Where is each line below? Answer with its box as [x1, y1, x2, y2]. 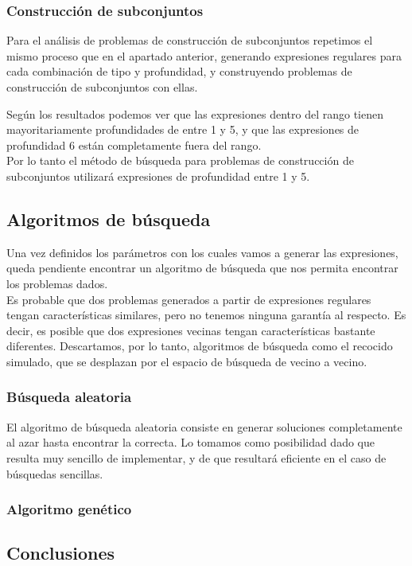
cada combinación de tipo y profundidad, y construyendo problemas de [6, 63, 352, 80]
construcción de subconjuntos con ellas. [6, 79, 198, 95]
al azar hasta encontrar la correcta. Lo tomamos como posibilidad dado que [6, 434, 375, 451]
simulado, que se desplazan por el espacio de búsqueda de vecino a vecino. [6, 353, 367, 369]
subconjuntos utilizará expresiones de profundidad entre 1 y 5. [6, 167, 310, 184]
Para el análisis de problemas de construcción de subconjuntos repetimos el [6, 32, 373, 49]
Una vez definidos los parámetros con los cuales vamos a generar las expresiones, [6, 244, 398, 260]
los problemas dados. [6, 275, 108, 291]
